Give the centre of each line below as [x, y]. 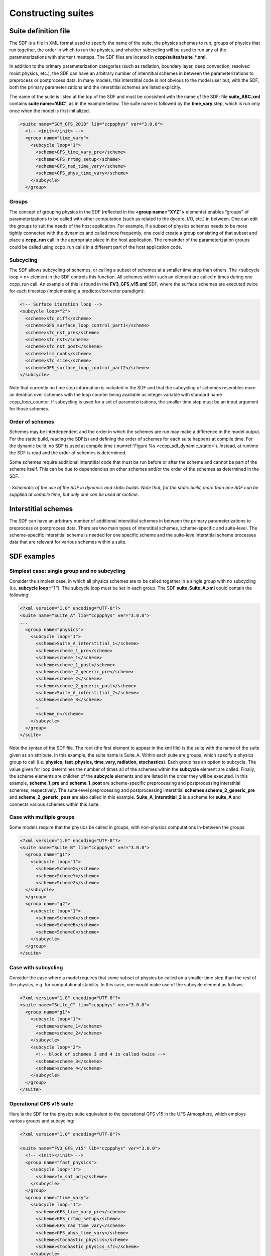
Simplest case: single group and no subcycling [67, 571]
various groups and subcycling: [42, 1121]
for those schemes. [29, 409]
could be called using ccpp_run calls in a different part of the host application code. [96, 247]
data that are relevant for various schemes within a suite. [68, 542]
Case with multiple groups [42, 817]
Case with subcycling [36, 968]
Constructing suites [52, 13]
